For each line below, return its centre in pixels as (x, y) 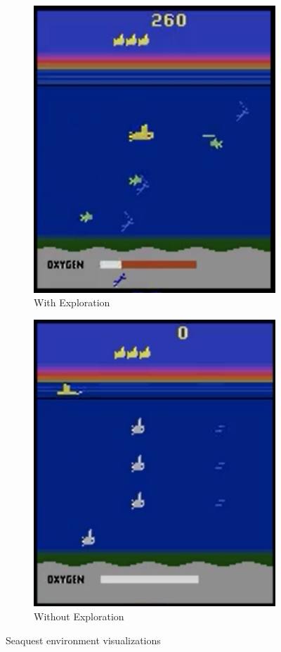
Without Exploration (79, 616)
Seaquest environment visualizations (83, 640)
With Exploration (72, 302)
